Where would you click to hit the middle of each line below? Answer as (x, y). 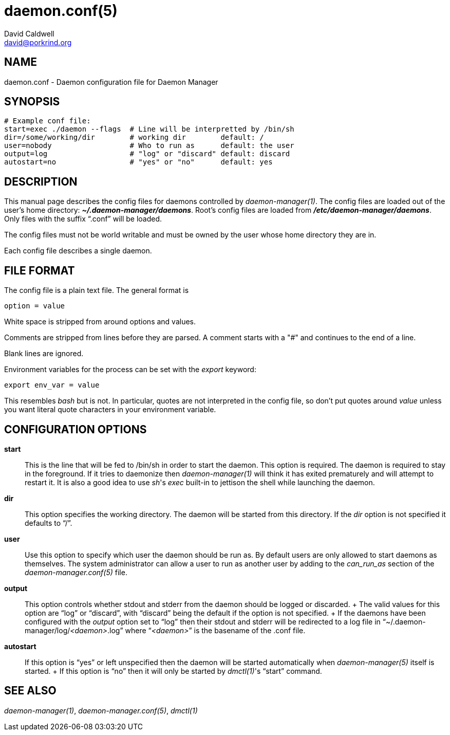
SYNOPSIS (32, 102)
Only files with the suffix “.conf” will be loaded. (83, 219)
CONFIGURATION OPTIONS (76, 429)
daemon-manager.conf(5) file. (76, 572)
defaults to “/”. (49, 523)
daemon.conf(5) (61, 11)
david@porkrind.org (38, 42)
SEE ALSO (30, 691)
